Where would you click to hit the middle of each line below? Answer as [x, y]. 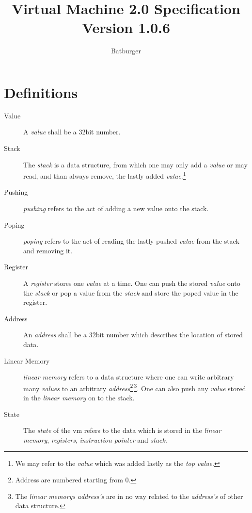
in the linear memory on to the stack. [79, 398]
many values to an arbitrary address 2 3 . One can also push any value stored [135, 387]
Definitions [41, 92]
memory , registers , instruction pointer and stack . [95, 439]
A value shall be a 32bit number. [72, 132]
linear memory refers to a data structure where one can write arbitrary [129, 377]
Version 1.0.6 [126, 27]
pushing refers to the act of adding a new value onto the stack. [116, 208]
